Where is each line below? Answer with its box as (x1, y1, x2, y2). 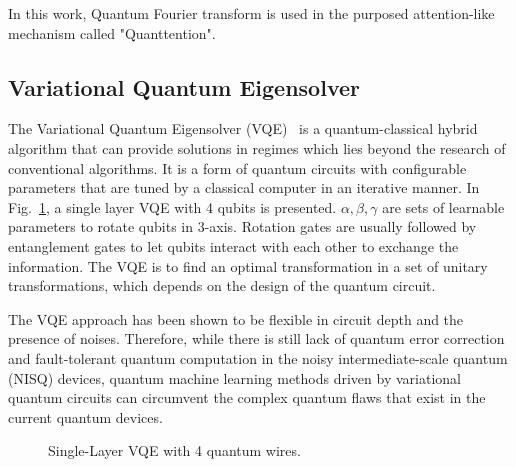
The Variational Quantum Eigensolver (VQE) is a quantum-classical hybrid (8, 118, 478, 139)
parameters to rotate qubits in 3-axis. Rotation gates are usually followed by (8, 216, 477, 237)
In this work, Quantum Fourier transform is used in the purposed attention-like (8, 3, 495, 23)
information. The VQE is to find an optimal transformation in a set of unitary (8, 255, 488, 276)
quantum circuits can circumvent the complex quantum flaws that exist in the (8, 387, 486, 408)
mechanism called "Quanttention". (8, 22, 216, 43)
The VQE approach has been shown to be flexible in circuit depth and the (8, 308, 464, 329)
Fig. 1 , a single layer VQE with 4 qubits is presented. (8, 196, 337, 217)
